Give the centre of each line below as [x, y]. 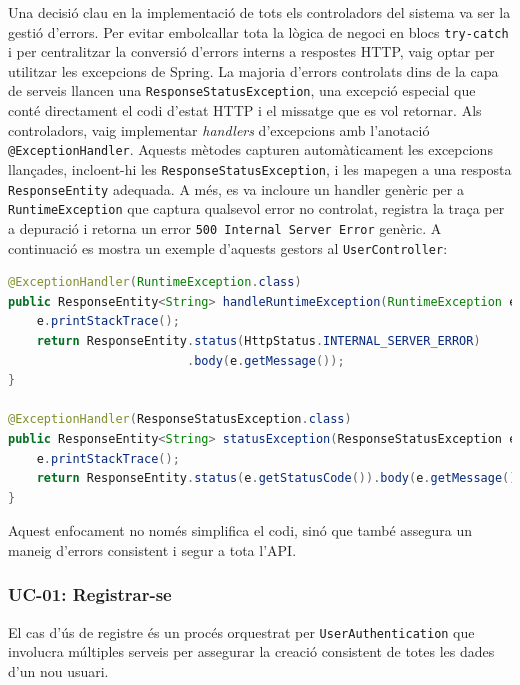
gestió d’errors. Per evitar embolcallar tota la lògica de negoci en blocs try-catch [258, 31]
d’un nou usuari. [58, 671]
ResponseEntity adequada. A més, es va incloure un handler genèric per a [236, 188]
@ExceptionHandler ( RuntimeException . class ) [155, 282]
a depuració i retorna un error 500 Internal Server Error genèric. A [225, 227]
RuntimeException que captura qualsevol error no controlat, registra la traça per [256, 208]
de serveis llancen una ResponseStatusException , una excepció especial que [242, 90]
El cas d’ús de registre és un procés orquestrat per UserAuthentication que [241, 631]
